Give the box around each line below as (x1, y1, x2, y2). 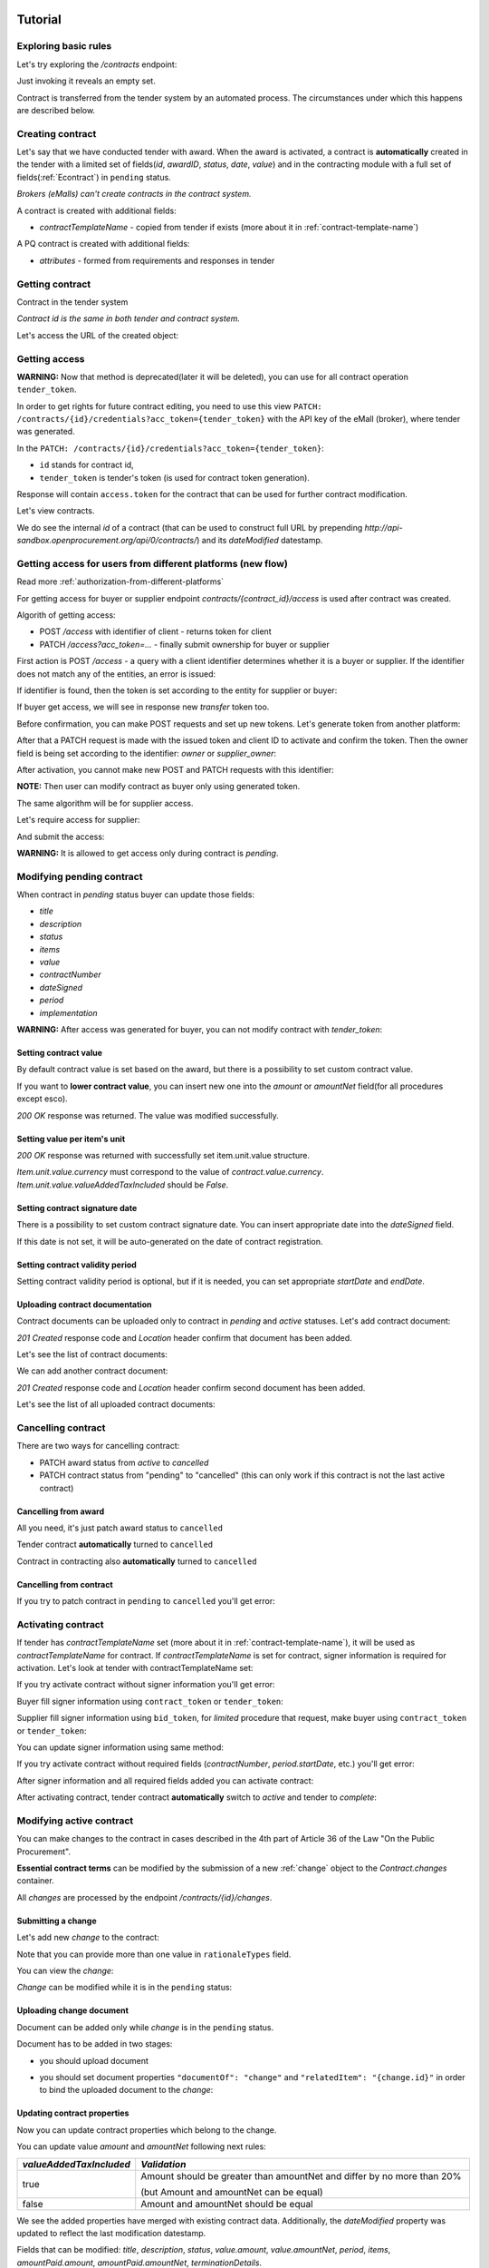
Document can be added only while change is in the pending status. (16, 2021, 274, 2032)
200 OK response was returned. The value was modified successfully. (16, 1110, 280, 1120)
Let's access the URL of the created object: (16, 329, 179, 340)
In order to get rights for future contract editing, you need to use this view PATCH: (16, 400, 323, 412)
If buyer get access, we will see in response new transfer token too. (16, 701, 270, 712)
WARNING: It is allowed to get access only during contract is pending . (16, 847, 279, 858)
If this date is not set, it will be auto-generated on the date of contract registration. (16, 1236, 323, 1246)
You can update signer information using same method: (16, 1742, 224, 1753)
